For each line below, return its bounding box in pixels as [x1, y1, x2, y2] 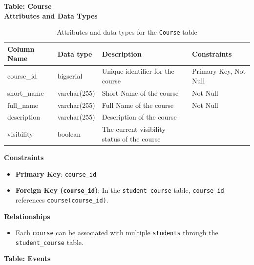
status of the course [102, 133, 161, 143]
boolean [57, 129, 81, 139]
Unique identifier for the [102, 66, 174, 76]
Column [7, 43, 35, 54]
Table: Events [4, 253, 51, 264]
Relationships [4, 211, 50, 221]
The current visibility [102, 124, 166, 134]
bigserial [57, 71, 83, 81]
